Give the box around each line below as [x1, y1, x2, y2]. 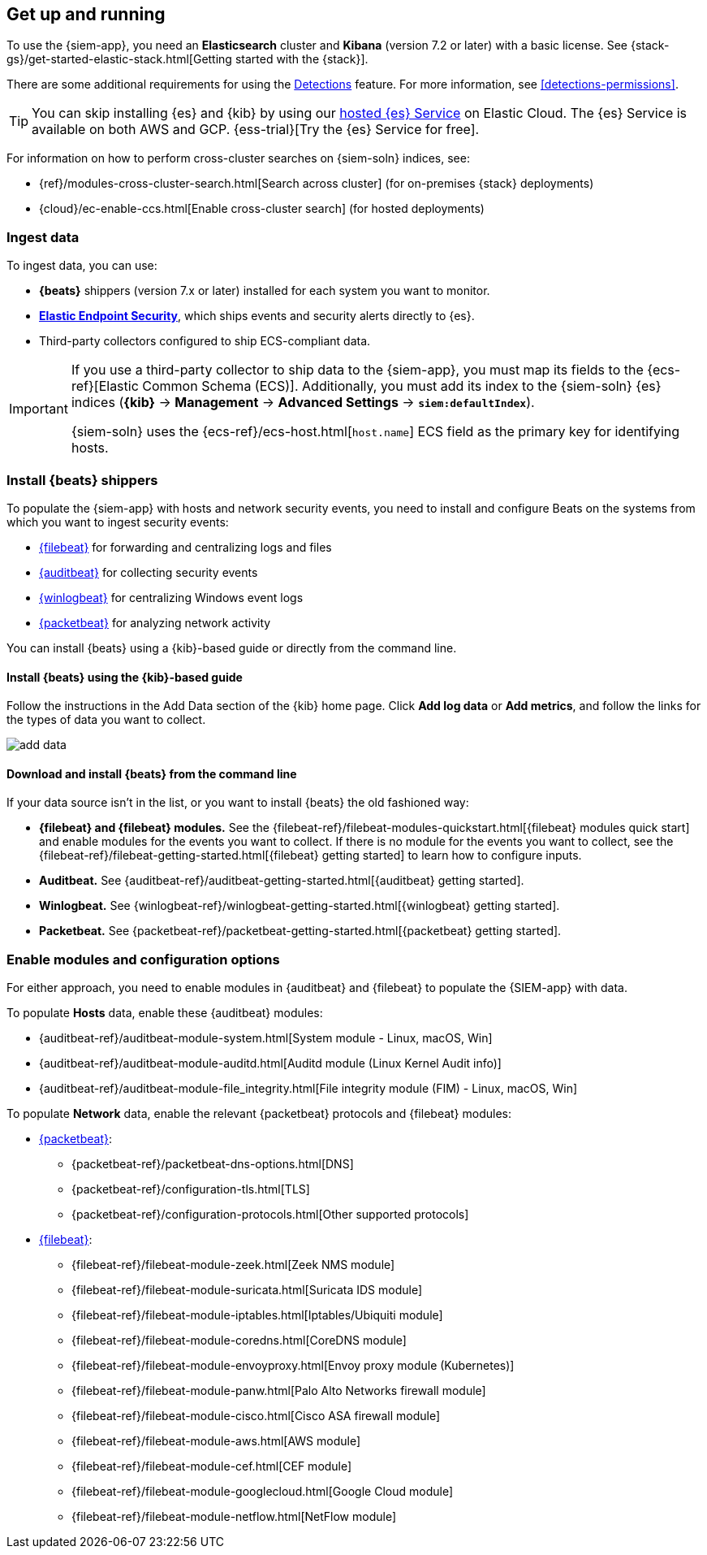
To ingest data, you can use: [6, 258, 157, 273]
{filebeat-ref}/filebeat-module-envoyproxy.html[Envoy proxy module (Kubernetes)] [71, 1358, 515, 1373]
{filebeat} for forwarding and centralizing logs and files [39, 539, 332, 554]
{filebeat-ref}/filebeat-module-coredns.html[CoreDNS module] [71, 1333, 407, 1348]
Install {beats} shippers [6, 471, 158, 488]
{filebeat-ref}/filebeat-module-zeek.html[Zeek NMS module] [71, 1258, 395, 1272]
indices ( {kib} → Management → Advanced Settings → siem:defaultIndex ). [71, 394, 535, 411]
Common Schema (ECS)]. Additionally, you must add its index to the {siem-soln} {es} [142, 378, 662, 395]
